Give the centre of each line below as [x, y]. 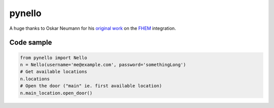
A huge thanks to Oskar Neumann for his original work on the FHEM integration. [93, 28]
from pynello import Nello [54, 58]
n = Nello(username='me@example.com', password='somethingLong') [103, 65]
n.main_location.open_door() [56, 93]
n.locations [35, 79]
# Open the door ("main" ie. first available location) [91, 86]
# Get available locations [54, 72]
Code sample [31, 43]
